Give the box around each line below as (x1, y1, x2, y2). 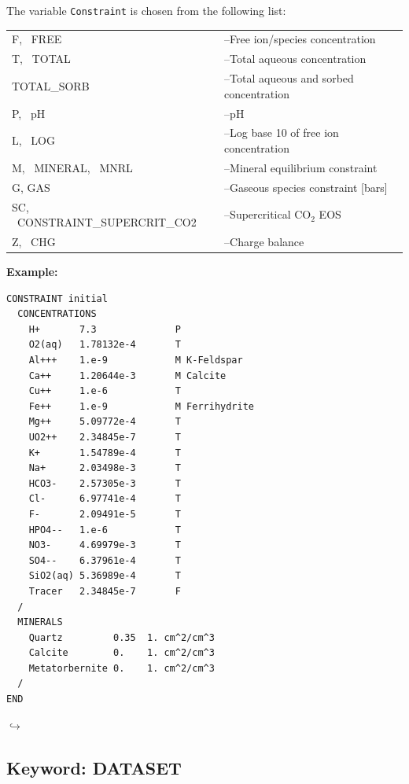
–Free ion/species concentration (224, 31, 376, 47)
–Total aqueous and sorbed (224, 70, 354, 86)
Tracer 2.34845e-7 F (28, 585, 181, 597)
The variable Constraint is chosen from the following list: (6, 2, 286, 18)
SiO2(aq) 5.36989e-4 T (28, 570, 181, 582)
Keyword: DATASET (6, 755, 182, 779)
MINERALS (17, 617, 63, 628)
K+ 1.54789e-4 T (28, 447, 181, 458)
